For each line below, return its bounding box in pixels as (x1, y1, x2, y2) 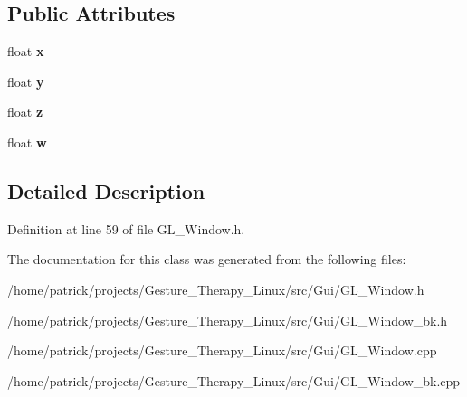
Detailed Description (7, 176, 205, 204)
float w (7, 132, 47, 151)
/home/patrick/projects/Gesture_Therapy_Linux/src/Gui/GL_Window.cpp (7, 341, 437, 360)
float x (7, 42, 44, 61)
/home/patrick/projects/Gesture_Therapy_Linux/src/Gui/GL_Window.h (7, 279, 424, 298)
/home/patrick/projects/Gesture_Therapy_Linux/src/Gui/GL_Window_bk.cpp (7, 371, 461, 390)
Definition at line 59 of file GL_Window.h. (7, 219, 245, 238)
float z (7, 102, 43, 121)
